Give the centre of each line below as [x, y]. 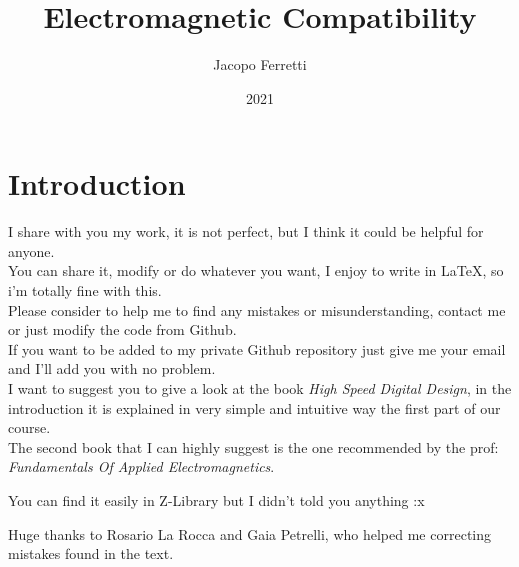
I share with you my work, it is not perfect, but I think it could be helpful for [246, 231]
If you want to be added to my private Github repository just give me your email [257, 348]
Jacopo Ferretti [260, 64]
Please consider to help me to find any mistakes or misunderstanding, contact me [257, 309]
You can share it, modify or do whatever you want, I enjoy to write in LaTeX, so [256, 270]
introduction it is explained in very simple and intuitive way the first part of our [254, 407]
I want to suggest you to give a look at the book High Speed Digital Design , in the [260, 388]
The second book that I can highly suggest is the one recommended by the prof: [253, 446]
